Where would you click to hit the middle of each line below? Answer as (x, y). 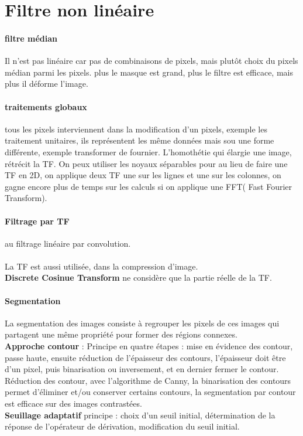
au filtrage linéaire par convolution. (68, 243)
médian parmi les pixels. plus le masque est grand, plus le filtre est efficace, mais (149, 72)
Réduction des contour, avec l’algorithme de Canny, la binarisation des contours (148, 380)
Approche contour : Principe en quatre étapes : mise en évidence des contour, (149, 346)
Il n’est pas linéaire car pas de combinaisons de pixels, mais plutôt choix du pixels (151, 61)
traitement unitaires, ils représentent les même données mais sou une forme (140, 140)
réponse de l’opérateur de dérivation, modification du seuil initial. (122, 426)
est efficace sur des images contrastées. (73, 403)
